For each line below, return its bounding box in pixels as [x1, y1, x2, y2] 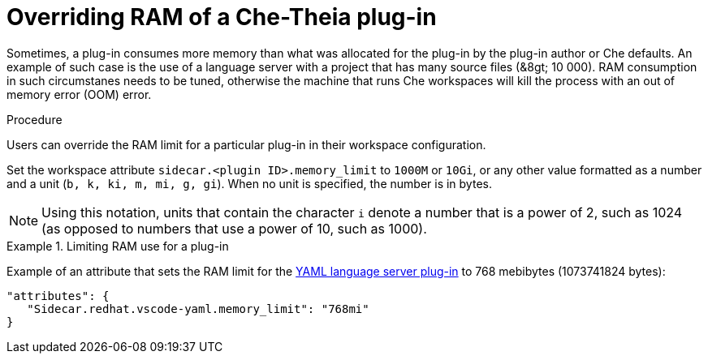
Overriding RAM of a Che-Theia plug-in [6, 3, 437, 31]
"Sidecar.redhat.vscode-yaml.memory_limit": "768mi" [27, 302, 369, 315]
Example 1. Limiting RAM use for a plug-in [6, 238, 229, 253]
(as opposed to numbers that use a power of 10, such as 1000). [41, 220, 427, 237]
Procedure [6, 112, 63, 126]
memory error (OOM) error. [6, 87, 152, 101]
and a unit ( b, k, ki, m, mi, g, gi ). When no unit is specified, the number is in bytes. [6, 176, 492, 191]
